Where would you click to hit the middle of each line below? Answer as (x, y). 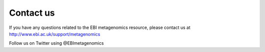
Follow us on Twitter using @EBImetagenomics (56, 43)
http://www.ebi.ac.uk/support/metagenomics (55, 34)
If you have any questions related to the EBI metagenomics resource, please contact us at (100, 27)
